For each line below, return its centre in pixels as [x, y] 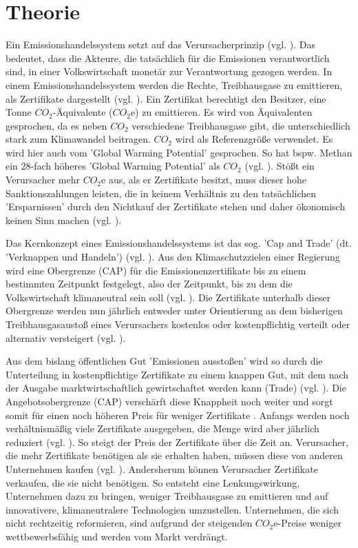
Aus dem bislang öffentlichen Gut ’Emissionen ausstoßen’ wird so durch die [164, 361]
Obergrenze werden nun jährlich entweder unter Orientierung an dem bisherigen [174, 311]
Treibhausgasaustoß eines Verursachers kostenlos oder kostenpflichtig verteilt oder [178, 324]
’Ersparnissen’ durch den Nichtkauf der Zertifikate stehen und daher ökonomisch [176, 206]
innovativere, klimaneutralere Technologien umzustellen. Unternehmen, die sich [172, 509]
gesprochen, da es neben [56, 125]
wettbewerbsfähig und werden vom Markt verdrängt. [117, 536]
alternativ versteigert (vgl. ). [66, 337]
